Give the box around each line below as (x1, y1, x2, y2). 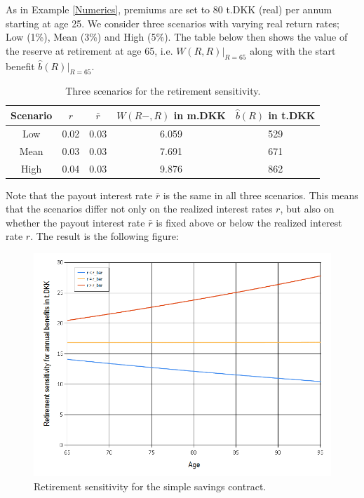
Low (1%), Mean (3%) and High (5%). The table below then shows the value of (6, 29, 348, 44)
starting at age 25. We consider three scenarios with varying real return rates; (6, 15, 339, 30)
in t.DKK (268, 107, 316, 122)
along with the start (250, 43, 336, 58)
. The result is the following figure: (30, 229, 179, 243)
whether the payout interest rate (6, 215, 145, 229)
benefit (6, 58, 35, 73)
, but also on (280, 201, 335, 216)
